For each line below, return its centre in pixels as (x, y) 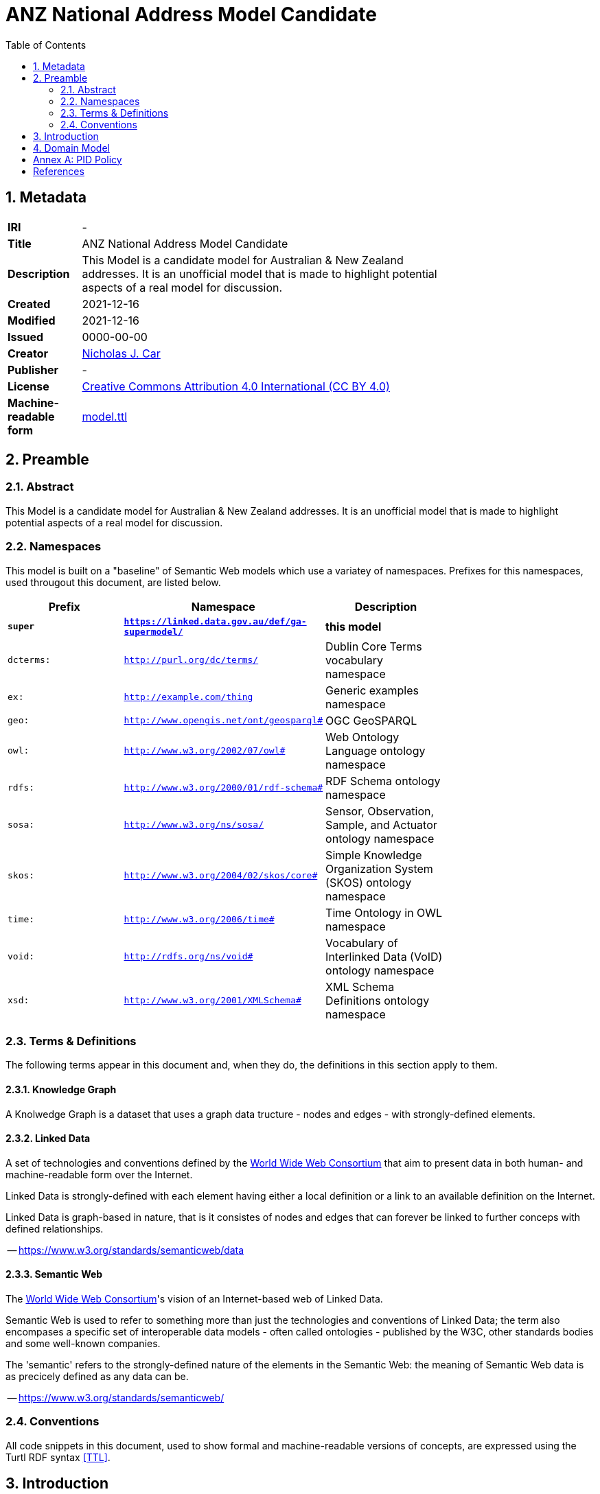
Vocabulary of (362, 943)
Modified (32, 320)
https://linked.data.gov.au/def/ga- (215, 621)
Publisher (33, 370)
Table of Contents (46, 45)
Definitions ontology (378, 1000)
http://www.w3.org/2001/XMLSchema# (212, 1001)
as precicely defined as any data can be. (97, 1376)
